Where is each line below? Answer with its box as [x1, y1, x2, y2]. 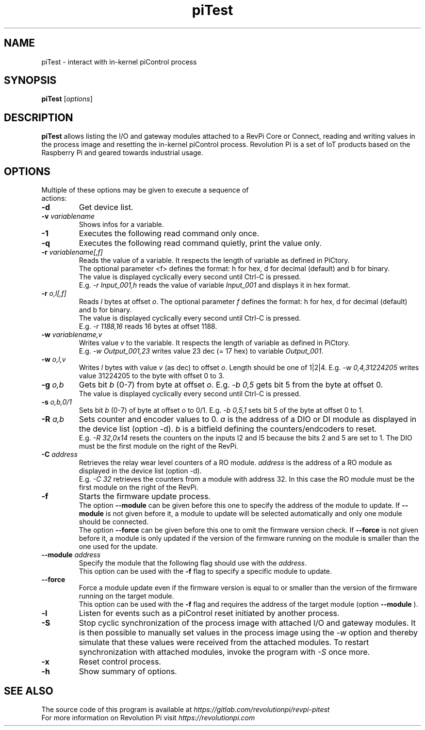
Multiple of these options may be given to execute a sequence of [41, 186, 249, 195]
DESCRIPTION [4, 111, 73, 124]
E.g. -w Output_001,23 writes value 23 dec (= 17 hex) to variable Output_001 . [79, 347, 324, 356]
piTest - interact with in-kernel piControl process [41, 57, 197, 66]
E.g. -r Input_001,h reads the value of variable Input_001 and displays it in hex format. [79, 281, 350, 290]
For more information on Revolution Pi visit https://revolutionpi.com [41, 713, 255, 722]
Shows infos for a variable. [79, 220, 164, 229]
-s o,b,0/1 [41, 398, 72, 406]
